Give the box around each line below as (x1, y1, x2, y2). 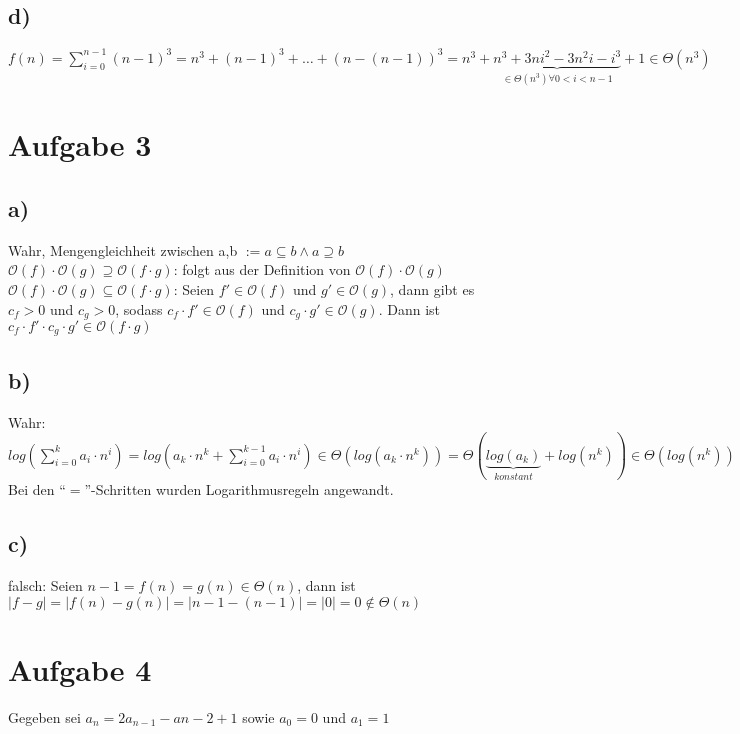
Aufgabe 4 (8, 648, 152, 689)
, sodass (115, 298, 163, 319)
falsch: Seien (8, 574, 83, 595)
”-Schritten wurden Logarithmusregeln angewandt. (84, 479, 394, 500)
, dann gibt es (390, 278, 475, 299)
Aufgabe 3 (8, 124, 152, 165)
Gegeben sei (8, 706, 81, 727)
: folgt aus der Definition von (173, 259, 351, 280)
